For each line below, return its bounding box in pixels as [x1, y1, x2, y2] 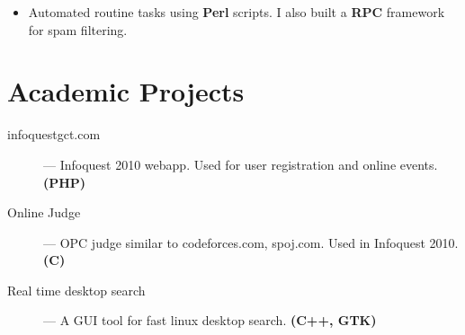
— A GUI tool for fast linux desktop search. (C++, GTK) [43, 311, 377, 330]
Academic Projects [7, 73, 245, 110]
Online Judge [7, 203, 81, 222]
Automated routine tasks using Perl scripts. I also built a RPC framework [28, 3, 445, 21]
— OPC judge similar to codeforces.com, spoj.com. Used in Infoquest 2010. [43, 233, 459, 251]
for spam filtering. [28, 20, 128, 39]
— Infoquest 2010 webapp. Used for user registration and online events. [43, 154, 438, 173]
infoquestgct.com [7, 125, 101, 144]
